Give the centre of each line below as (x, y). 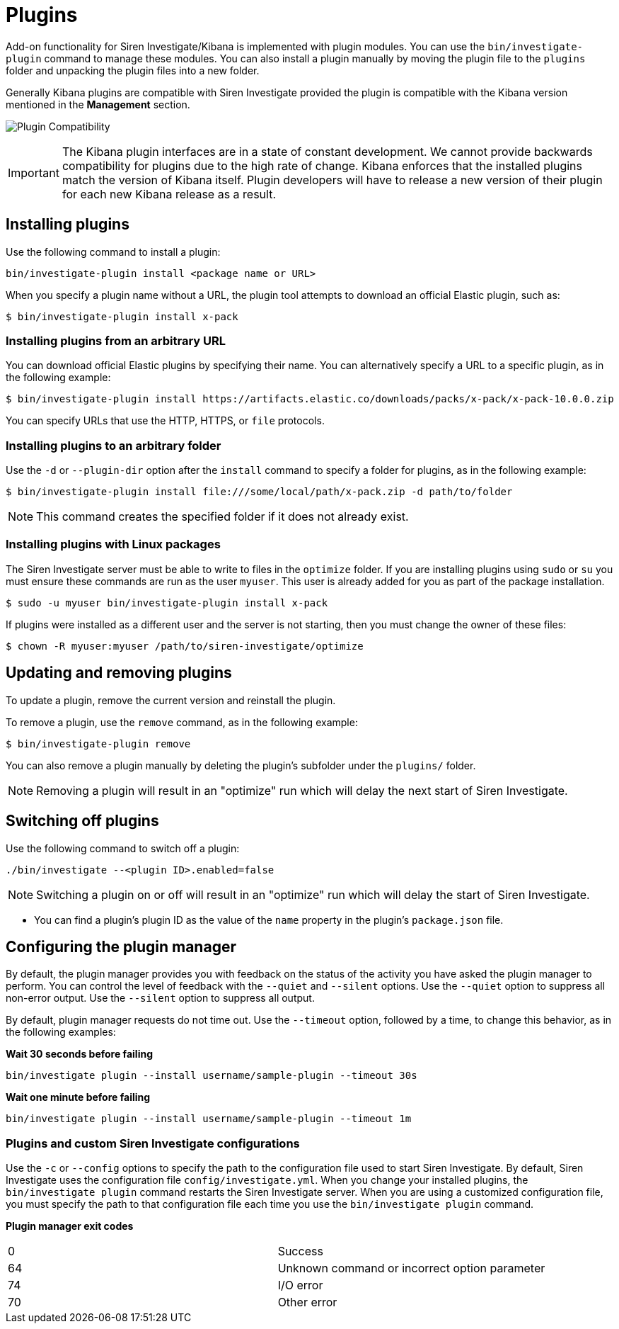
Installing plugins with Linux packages (113, 544)
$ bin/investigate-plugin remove (98, 743)
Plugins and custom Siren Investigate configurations (153, 1143)
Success (300, 1251)
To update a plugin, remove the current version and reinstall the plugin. (171, 700)
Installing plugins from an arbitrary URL (116, 340)
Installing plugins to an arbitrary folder (114, 445)
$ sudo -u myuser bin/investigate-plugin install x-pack (167, 603)
